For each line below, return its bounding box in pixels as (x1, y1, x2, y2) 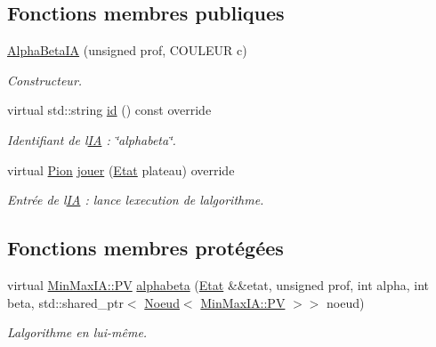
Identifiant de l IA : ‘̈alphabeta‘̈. (7, 130, 176, 149)
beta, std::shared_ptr (7, 293, 124, 311)
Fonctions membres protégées (7, 234, 284, 262)
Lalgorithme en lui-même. (7, 323, 148, 342)
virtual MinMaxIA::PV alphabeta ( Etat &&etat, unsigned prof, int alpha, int (7, 275, 429, 294)
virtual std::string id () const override (7, 101, 212, 119)
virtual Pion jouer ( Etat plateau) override (7, 160, 235, 179)
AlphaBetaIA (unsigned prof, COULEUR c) (7, 41, 247, 60)
